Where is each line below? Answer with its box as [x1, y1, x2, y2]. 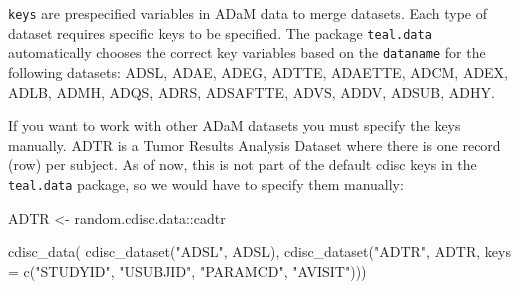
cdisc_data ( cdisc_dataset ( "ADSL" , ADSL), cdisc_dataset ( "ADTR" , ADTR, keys [8, 241, 511, 262]
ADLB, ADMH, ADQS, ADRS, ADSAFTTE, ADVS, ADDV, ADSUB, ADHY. [8, 81, 495, 102]
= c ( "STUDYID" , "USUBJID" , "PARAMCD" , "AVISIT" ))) [8, 260, 367, 281]
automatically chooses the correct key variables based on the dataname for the [8, 42, 486, 63]
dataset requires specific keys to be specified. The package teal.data [8, 22, 432, 43]
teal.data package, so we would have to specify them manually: [8, 173, 404, 194]
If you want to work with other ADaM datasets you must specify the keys [8, 115, 461, 136]
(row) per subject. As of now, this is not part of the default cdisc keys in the [8, 154, 477, 175]
